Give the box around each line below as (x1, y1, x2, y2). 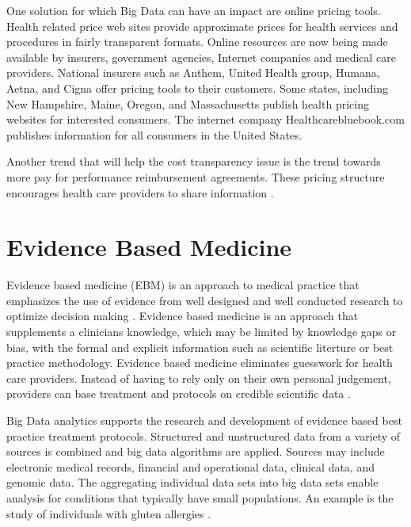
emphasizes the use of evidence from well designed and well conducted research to (6, 292, 403, 308)
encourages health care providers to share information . (6, 184, 274, 200)
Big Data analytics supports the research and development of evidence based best (6, 412, 402, 428)
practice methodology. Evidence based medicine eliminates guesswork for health (6, 354, 393, 371)
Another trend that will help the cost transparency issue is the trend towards (6, 153, 381, 170)
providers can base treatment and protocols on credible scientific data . (6, 385, 351, 402)
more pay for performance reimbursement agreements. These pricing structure (6, 168, 385, 185)
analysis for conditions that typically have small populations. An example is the (6, 489, 394, 506)
